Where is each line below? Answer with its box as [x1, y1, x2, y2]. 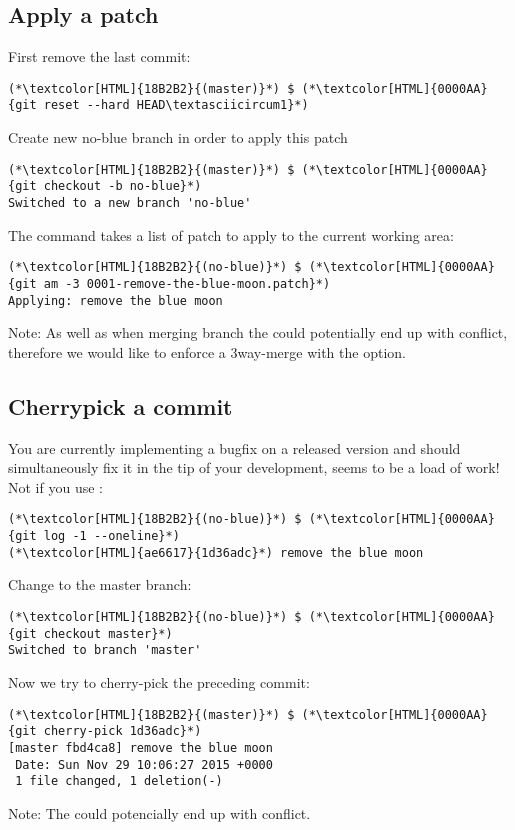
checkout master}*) [43, 626, 173, 641]
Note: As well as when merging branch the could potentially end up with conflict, [8, 322, 508, 343]
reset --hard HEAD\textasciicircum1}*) [43, 98, 309, 113]
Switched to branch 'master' [8, 643, 202, 658]
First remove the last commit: [8, 46, 191, 67]
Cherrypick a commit [8, 390, 233, 421]
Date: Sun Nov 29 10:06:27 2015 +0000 [15, 757, 273, 772]
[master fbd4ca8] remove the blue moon [8, 740, 273, 755]
